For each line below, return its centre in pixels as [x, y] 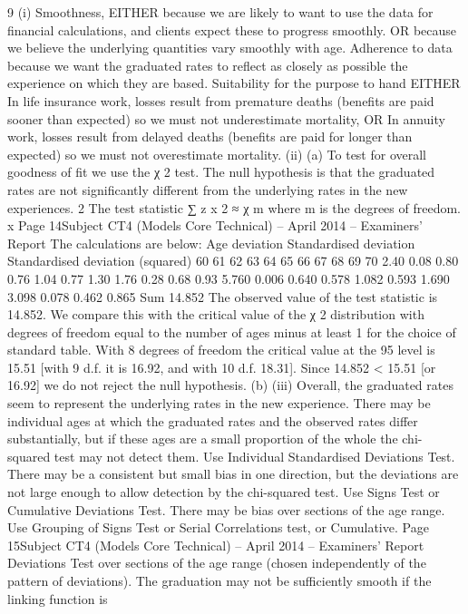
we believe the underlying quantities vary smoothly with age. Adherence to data [230, 48]
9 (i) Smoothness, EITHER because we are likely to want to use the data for [220, 12]
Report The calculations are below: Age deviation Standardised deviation [211, 243]
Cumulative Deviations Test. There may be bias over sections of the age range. [226, 509]
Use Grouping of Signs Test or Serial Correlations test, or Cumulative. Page [218, 527]
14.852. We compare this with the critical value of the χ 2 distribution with [216, 314]
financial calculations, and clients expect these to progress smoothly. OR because [232, 29]
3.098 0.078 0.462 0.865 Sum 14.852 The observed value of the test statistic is [223, 296]
